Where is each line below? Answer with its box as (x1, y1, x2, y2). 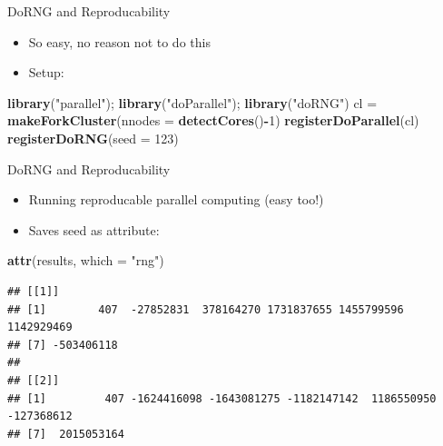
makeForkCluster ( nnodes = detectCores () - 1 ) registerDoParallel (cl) (7, 111, 419, 130)
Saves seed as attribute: (28, 220, 160, 239)
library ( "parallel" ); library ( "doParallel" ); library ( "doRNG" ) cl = (7, 93, 378, 112)
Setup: (28, 63, 64, 82)
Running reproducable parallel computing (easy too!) (28, 190, 324, 209)
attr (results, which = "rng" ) (7, 251, 164, 270)
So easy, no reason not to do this (28, 32, 211, 51)
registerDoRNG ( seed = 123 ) (7, 128, 179, 147)
